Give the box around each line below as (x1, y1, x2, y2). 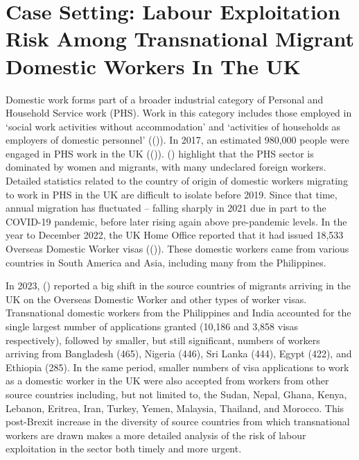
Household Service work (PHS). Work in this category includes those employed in (6, 105, 352, 120)
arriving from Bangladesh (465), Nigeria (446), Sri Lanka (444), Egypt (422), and (6, 346, 352, 361)
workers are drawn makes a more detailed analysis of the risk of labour (6, 427, 306, 442)
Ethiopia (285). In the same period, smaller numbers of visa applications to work (6, 359, 349, 374)
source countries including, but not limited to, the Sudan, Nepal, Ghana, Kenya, (6, 386, 347, 401)
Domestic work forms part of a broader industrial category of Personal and (6, 92, 324, 106)
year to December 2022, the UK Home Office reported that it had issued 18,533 (6, 228, 344, 242)
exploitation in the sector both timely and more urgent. (6, 441, 242, 456)
